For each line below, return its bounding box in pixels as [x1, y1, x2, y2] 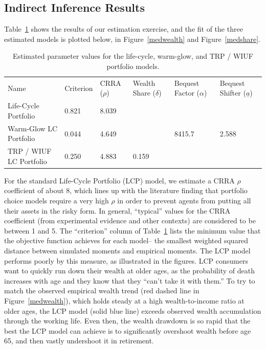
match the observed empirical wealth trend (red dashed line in [4, 285, 199, 296]
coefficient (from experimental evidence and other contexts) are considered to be [4, 215, 256, 226]
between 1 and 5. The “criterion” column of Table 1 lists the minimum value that [4, 225, 261, 236]
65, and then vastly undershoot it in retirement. [4, 335, 154, 346]
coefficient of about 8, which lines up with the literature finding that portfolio [4, 185, 248, 196]
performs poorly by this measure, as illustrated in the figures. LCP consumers [4, 255, 248, 266]
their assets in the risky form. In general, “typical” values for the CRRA [4, 205, 231, 216]
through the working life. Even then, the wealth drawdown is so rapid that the [4, 315, 251, 326]
